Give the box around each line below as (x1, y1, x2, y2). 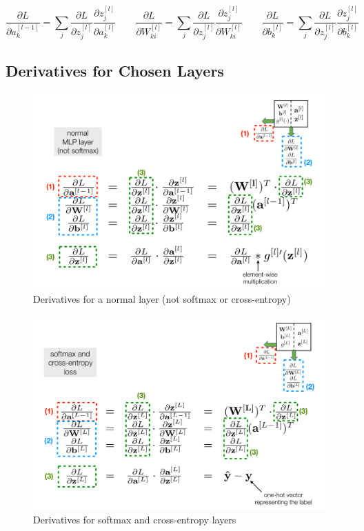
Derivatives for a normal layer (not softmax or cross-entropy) (33, 292, 291, 306)
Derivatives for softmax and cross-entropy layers (33, 512, 236, 527)
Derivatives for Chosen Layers (6, 59, 224, 81)
